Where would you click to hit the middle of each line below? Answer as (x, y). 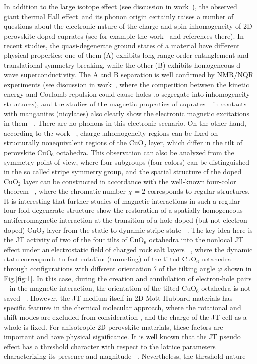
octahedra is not (226, 288)
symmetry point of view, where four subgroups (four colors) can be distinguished (127, 162)
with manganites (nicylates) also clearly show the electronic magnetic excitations (127, 113)
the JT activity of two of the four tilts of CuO (74, 239)
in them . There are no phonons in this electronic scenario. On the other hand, (125, 123)
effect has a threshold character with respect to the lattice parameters (110, 346)
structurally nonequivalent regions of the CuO (74, 142)
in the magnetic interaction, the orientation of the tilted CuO (103, 288)
